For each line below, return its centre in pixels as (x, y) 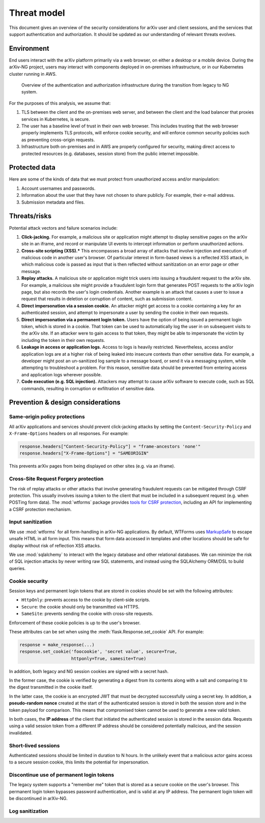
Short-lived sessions (34, 745)
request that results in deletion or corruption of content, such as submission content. (107, 299)
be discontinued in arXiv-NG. (39, 798)
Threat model (37, 13)
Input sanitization (30, 522)
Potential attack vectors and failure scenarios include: (63, 228)
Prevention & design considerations (65, 403)
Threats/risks (30, 216)
